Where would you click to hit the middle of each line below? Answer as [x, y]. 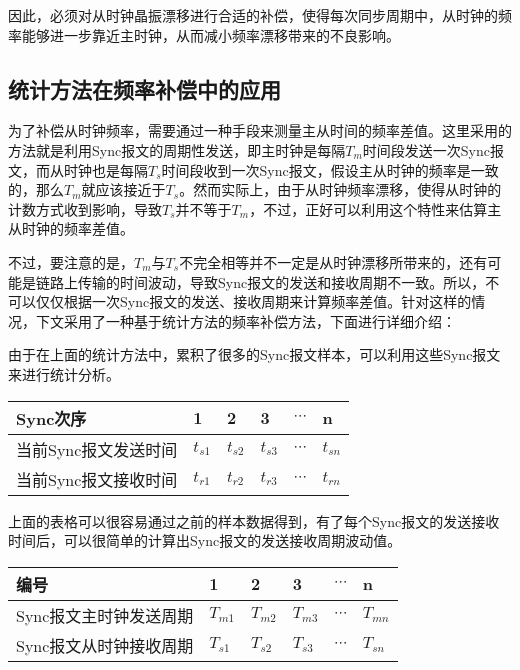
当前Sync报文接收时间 [97, 479]
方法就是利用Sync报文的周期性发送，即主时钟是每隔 [177, 149]
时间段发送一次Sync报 [433, 149]
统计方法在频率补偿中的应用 [144, 88]
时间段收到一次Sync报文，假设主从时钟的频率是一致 [330, 169]
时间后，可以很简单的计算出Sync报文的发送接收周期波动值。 [205, 540]
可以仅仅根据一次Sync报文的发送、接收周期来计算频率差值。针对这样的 [240, 301]
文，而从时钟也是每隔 [78, 169]
